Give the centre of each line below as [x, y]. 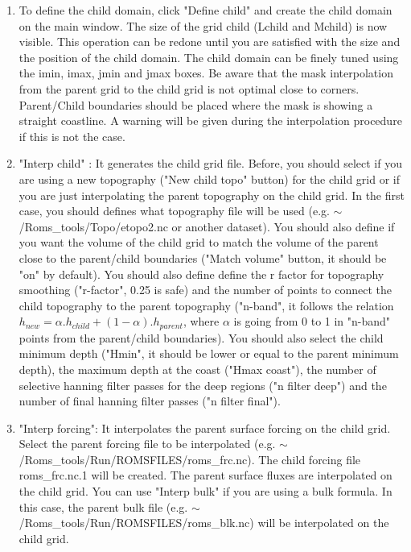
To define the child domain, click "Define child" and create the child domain [205, 10]
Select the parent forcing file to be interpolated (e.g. [147, 444]
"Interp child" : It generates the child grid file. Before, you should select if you [210, 163]
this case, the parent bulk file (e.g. [103, 506]
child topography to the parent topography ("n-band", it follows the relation [206, 305]
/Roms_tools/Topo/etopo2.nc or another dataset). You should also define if [207, 226]
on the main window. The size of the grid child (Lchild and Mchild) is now [203, 25]
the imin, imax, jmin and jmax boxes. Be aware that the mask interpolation [206, 73]
